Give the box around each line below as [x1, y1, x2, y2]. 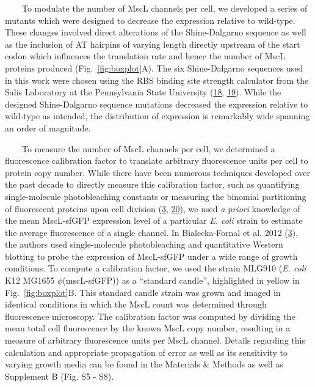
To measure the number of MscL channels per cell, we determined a [21, 142, 275, 155]
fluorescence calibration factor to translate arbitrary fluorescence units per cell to [5, 154, 308, 167]
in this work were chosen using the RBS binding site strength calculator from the [5, 73, 309, 86]
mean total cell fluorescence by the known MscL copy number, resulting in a [5, 322, 291, 334]
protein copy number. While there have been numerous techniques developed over [5, 166, 311, 179]
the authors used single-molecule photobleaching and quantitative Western [5, 238, 283, 251]
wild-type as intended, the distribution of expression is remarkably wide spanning [5, 109, 310, 122]
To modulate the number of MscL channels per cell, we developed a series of [21, 2, 308, 14]
